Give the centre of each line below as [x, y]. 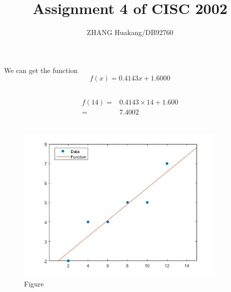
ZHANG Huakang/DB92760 [130, 32]
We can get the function [41, 70]
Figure [34, 283]
